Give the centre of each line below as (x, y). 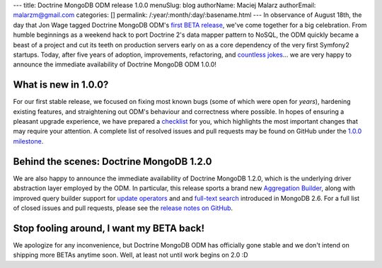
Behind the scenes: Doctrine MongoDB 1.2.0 (112, 162)
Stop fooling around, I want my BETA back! (109, 228)
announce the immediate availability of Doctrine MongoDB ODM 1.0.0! (115, 64)
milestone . (28, 141)
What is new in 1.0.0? (61, 85)
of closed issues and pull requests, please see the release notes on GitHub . (123, 208)
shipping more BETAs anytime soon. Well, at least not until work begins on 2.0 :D (131, 255)
